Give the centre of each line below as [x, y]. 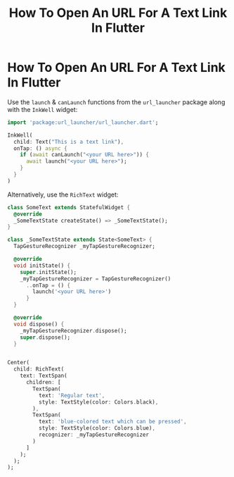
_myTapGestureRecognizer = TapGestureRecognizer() [96, 279]
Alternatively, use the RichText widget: [63, 194]
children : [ [43, 383]
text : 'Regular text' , [72, 395]
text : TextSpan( [44, 376]
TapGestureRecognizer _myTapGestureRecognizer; [85, 247]
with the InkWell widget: [43, 109]
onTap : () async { [41, 148]
